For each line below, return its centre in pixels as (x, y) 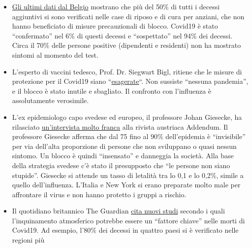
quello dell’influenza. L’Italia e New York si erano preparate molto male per (126, 185)
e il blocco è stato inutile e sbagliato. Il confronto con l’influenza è (112, 90)
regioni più (28, 240)
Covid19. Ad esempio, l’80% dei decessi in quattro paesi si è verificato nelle (125, 230)
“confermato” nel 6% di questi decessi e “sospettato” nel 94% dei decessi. (122, 35)
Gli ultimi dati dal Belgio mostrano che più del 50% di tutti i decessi (116, 6)
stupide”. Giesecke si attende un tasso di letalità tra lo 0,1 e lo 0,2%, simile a (128, 175)
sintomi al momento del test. (55, 54)
